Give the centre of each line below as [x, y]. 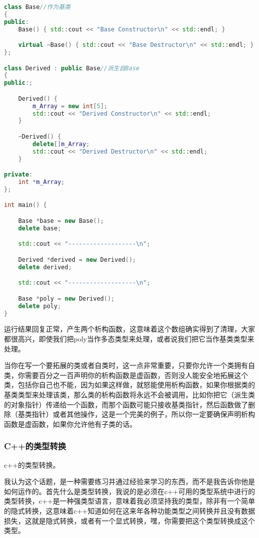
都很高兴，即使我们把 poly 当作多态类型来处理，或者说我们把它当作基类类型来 [129, 339]
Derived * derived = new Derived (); [77, 260]
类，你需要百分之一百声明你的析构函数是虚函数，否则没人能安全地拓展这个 [126, 375]
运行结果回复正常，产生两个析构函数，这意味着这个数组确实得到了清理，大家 [129, 329]
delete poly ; [40, 306]
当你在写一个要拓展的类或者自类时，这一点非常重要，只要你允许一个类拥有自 [129, 365]
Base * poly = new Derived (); [66, 298]
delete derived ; [45, 267]
